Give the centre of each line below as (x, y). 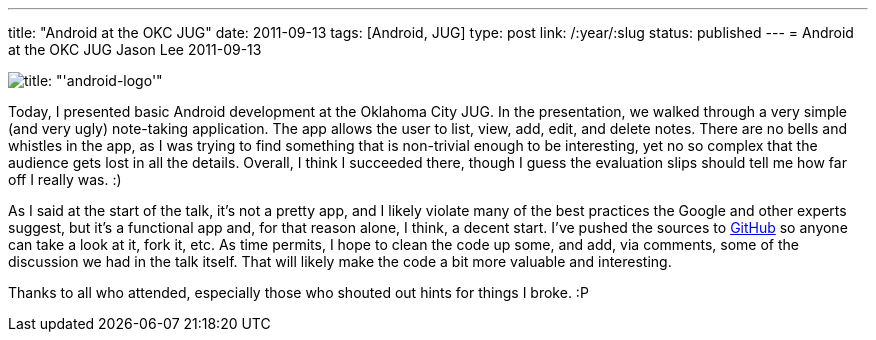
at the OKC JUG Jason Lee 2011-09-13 (135, 49)
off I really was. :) (65, 179)
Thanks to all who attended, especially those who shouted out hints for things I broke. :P (298, 292)
